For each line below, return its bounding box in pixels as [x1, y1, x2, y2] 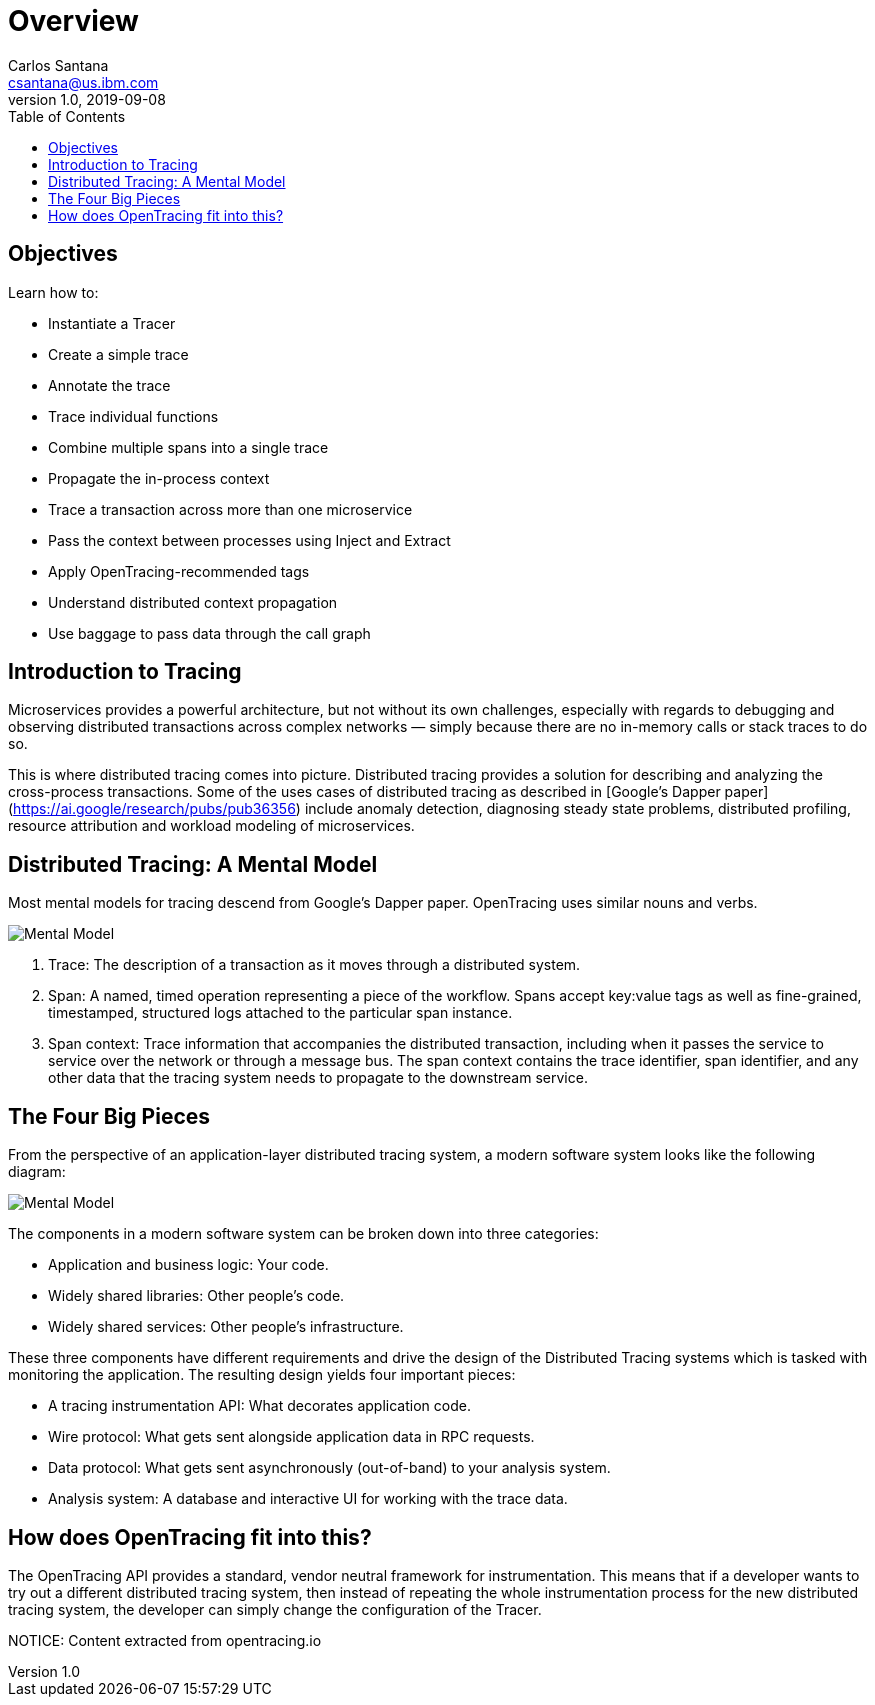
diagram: [8, 1163, 66, 1181]
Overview [8, 4, 139, 38]
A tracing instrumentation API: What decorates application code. [48, 1397, 471, 1415]
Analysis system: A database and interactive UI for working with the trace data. [48, 1490, 568, 1508]
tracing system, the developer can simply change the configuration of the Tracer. [8, 1600, 542, 1618]
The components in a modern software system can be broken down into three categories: [8, 1225, 599, 1243]
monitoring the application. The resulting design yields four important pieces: [8, 1366, 516, 1384]
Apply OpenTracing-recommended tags [48, 562, 310, 580]
